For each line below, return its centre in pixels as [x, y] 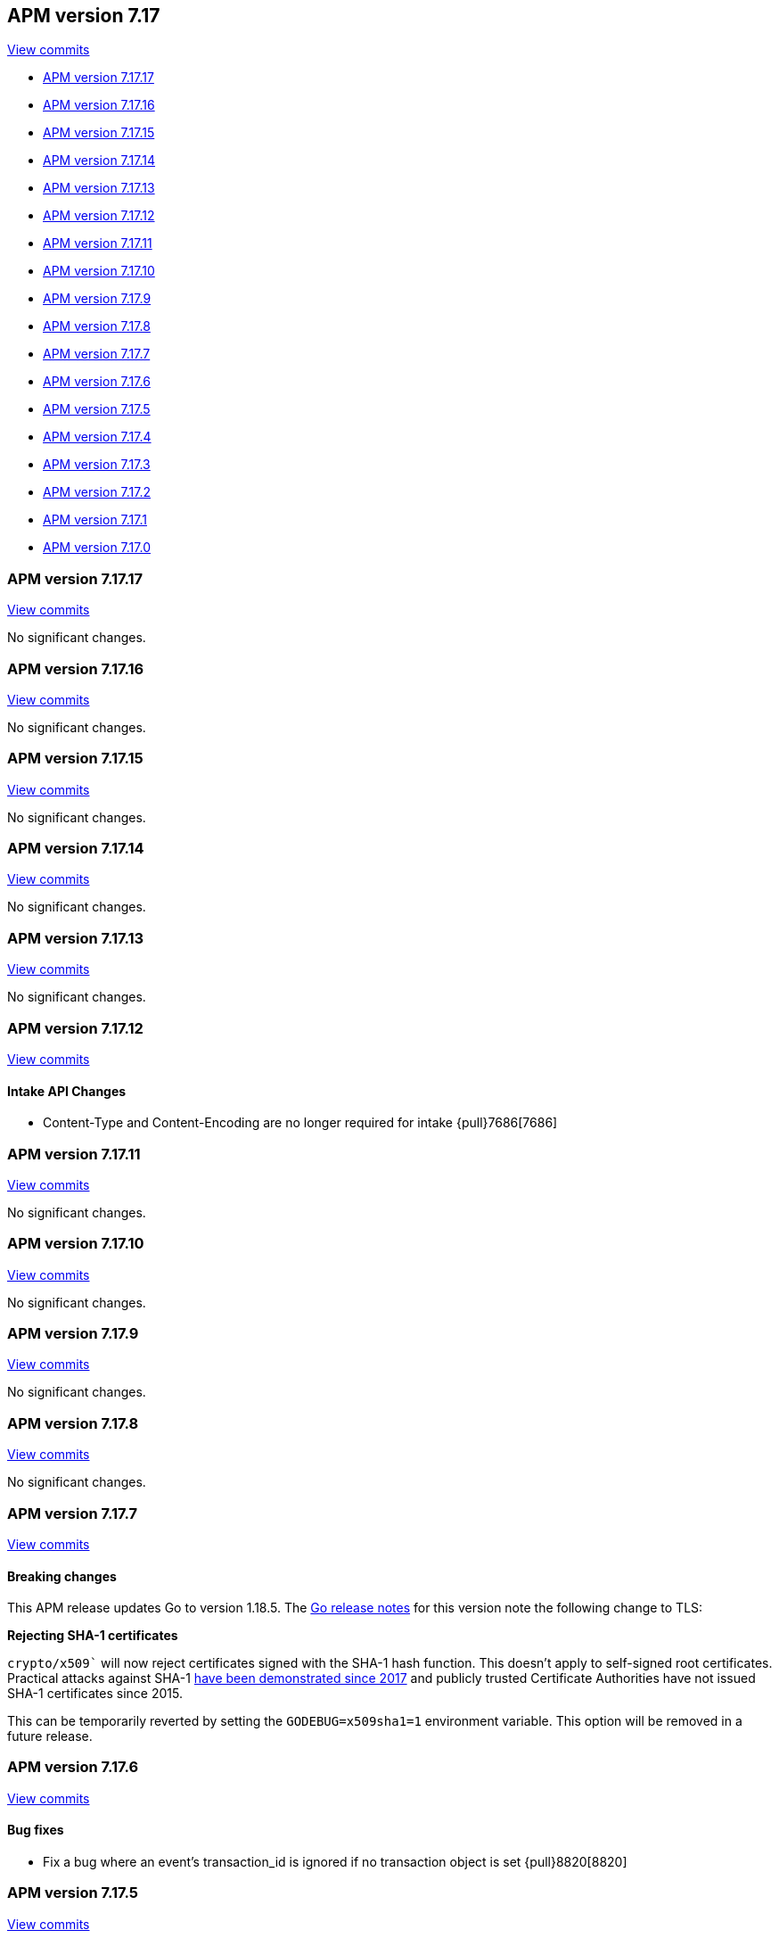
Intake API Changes [67, 1091]
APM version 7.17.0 [97, 548]
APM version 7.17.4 [97, 437]
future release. [50, 1736]
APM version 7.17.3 [97, 465]
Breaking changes [62, 1576]
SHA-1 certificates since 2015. [95, 1694]
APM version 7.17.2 [97, 492]
